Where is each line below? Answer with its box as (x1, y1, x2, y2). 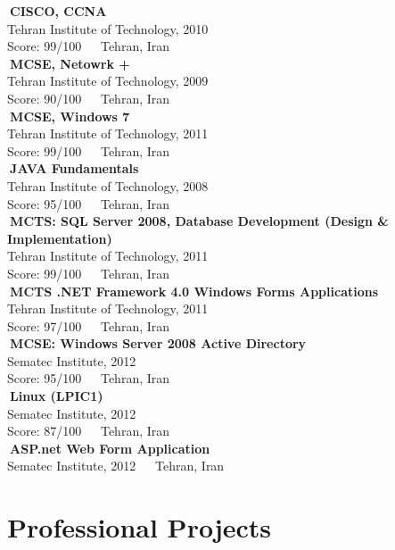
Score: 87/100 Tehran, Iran (7, 421, 170, 440)
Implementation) (7, 229, 112, 247)
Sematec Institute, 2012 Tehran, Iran (7, 456, 225, 475)
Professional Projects (7, 509, 272, 546)
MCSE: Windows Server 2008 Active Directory (10, 334, 307, 353)
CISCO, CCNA (10, 2, 107, 20)
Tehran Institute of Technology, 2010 (7, 19, 209, 37)
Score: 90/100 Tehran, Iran (7, 88, 170, 107)
